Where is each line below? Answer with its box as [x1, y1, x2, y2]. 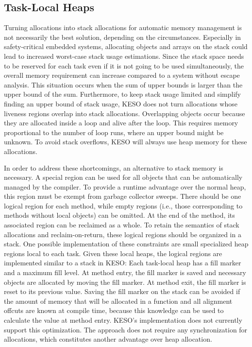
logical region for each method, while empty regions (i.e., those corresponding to [4, 200, 243, 210]
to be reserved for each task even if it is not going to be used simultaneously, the [4, 60, 244, 70]
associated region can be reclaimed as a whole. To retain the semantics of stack [4, 220, 239, 230]
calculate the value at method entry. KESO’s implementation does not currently [4, 315, 242, 325]
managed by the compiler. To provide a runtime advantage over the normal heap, [4, 181, 246, 191]
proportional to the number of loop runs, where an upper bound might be [4, 127, 224, 137]
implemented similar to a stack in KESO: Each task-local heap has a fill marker [4, 258, 241, 268]
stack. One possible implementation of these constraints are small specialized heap [4, 239, 249, 249]
